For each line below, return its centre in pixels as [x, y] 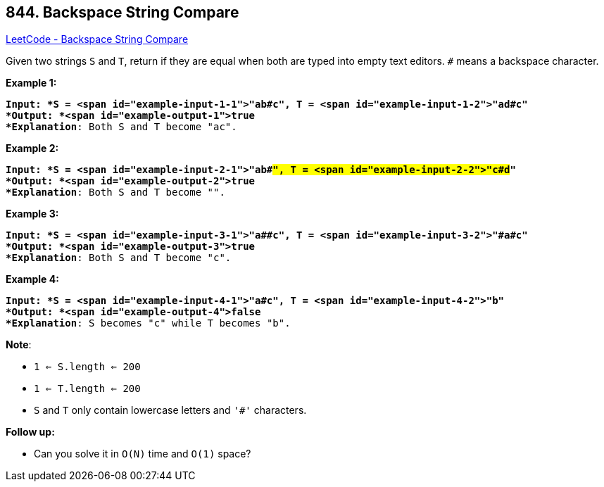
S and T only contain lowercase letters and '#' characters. [170, 410]
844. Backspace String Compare [122, 12]
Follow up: [30, 432]
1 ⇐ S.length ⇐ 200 [87, 367]
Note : [19, 345]
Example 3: [32, 214]
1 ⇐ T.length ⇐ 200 [87, 389]
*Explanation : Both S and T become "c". [119, 258]
